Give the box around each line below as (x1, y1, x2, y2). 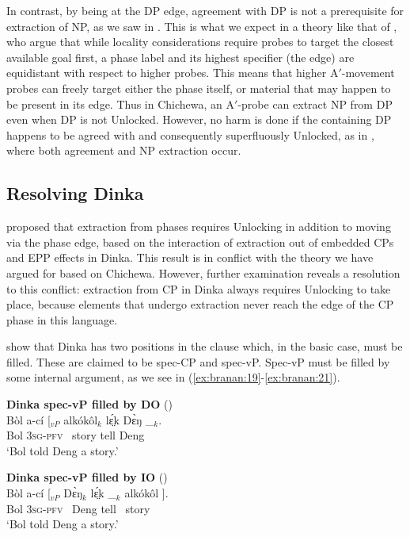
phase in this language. (6, 311, 118, 328)
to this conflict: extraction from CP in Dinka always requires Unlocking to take (6, 280, 391, 297)
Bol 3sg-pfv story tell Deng (6, 427, 145, 443)
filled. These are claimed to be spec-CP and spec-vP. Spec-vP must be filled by (6, 353, 390, 370)
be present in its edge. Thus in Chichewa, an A (6, 95, 235, 112)
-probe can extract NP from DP (237, 95, 393, 112)
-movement (341, 64, 395, 81)
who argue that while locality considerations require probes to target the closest (6, 33, 394, 50)
